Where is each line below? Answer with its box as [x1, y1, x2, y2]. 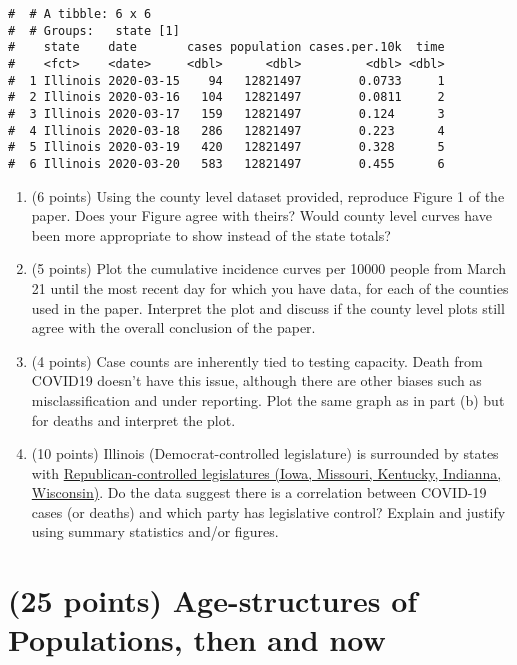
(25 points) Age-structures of [8, 580, 418, 621]
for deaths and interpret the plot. [31, 409, 236, 430]
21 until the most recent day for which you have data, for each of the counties [31, 277, 509, 298]
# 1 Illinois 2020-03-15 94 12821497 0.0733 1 [8, 73, 445, 88]
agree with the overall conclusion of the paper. [31, 317, 316, 338]
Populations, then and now [8, 619, 386, 660]
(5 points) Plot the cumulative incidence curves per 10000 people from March [31, 258, 506, 279]
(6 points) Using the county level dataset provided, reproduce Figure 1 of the [31, 185, 505, 206]
